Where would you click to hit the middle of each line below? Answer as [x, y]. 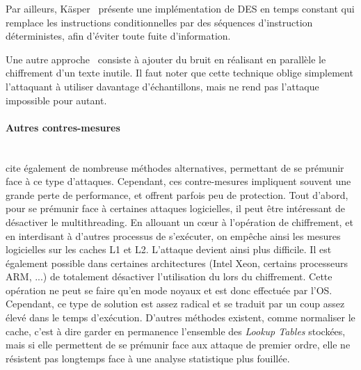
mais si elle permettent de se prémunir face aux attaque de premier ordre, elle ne [178, 345]
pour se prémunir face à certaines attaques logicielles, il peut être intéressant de [175, 208]
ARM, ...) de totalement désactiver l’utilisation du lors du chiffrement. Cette [169, 276]
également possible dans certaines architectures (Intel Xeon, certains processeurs [177, 263]
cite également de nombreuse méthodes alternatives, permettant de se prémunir [175, 167]
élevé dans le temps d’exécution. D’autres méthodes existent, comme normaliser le [180, 317]
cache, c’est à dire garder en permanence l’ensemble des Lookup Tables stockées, [176, 331]
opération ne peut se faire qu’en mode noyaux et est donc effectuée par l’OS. [169, 290]
